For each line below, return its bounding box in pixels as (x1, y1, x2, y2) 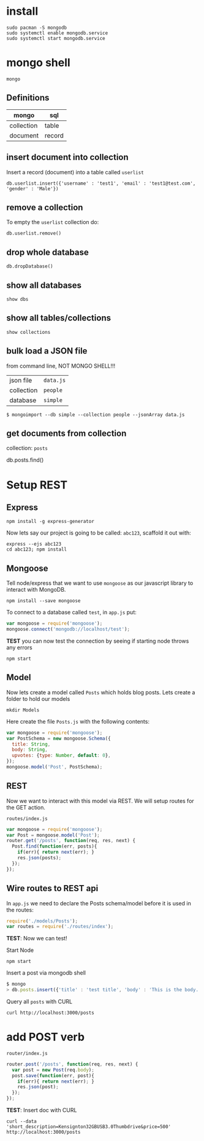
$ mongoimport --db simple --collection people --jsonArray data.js (6, 411, 185, 418)
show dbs (6, 296, 29, 302)
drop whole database (6, 247, 89, 257)
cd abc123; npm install (6, 546, 67, 553)
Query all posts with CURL (6, 998, 72, 1005)
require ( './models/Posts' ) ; (6, 918, 78, 924)
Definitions (6, 93, 50, 103)
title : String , (12, 741, 51, 747)
